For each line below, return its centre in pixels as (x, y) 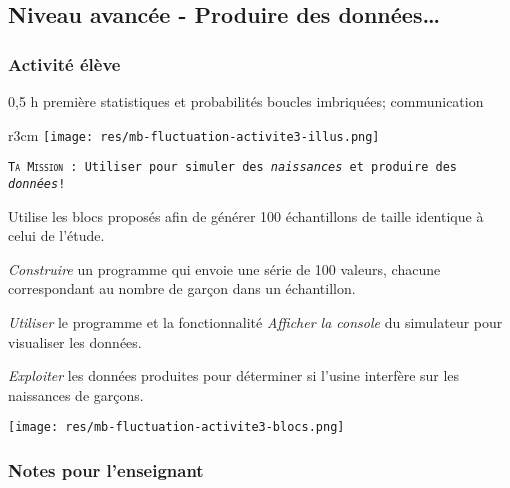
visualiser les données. (75, 341)
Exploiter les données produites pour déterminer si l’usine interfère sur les (234, 375)
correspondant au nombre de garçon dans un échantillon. (182, 288)
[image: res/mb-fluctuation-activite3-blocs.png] (176, 427)
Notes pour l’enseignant (106, 469)
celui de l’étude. (56, 235)
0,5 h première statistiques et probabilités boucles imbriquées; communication (246, 101)
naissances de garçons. (76, 394)
